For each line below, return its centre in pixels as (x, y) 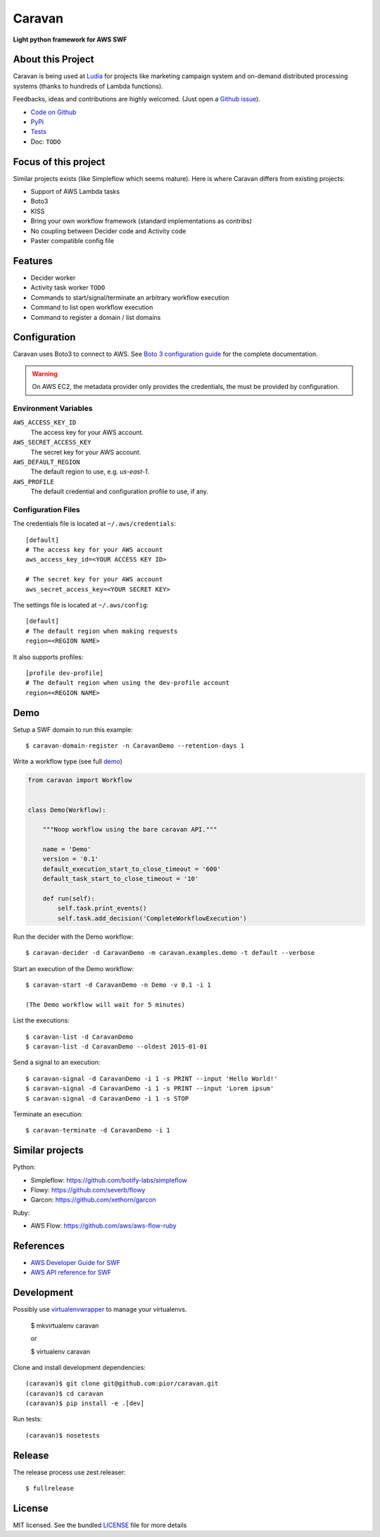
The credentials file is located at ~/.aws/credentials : (94, 524)
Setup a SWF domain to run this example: (73, 729)
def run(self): (69, 899)
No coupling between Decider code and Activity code (108, 231)
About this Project (53, 60)
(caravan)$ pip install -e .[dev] (85, 1403)
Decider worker (53, 278)
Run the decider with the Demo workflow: (73, 937)
